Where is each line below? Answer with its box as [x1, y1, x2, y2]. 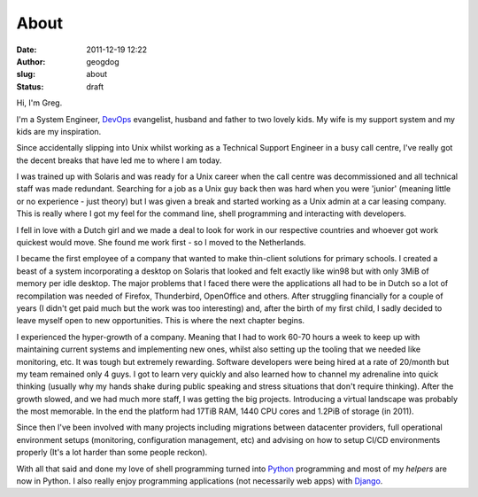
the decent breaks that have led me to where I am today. [16, 155, 222, 166]
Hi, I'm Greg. [16, 97, 63, 108]
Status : [16, 81, 44, 92]
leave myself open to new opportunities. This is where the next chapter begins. [16, 315, 305, 326]
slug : [16, 69, 35, 80]
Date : [16, 44, 37, 55]
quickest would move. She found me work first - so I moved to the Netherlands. [16, 237, 306, 248]
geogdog [86, 56, 119, 66]
